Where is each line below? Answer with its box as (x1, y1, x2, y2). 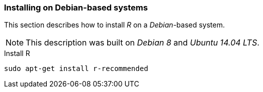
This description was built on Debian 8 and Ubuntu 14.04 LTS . (26, 37, 259, 48)
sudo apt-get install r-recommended (4, 64, 148, 73)
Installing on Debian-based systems (4, 2, 148, 12)
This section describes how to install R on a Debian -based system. (4, 20, 225, 29)
